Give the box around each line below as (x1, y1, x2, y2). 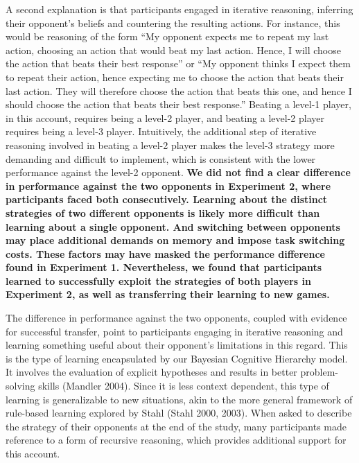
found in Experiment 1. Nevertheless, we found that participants (6, 260, 322, 274)
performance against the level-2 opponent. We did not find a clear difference (6, 165, 351, 180)
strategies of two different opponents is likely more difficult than (6, 205, 320, 220)
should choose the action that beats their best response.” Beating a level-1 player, (6, 97, 351, 112)
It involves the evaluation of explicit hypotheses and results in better (6, 365, 297, 379)
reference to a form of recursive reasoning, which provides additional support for (6, 433, 347, 447)
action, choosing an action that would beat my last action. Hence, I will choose (6, 42, 341, 57)
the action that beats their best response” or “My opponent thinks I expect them (6, 56, 351, 71)
